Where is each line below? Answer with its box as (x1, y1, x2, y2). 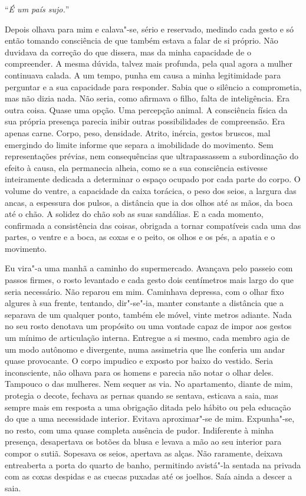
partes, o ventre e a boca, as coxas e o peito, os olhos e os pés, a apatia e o (5, 231, 275, 243)
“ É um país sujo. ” (5, 3, 70, 15)
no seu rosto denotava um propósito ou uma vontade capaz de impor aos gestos (5, 320, 292, 332)
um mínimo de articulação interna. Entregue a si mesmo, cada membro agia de (5, 331, 290, 344)
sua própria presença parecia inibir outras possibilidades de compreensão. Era (5, 115, 285, 127)
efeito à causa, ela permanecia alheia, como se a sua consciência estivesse (5, 161, 268, 173)
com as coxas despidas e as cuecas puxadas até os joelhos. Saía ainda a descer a (5, 470, 292, 482)
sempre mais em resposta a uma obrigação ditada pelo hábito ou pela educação (5, 400, 291, 413)
